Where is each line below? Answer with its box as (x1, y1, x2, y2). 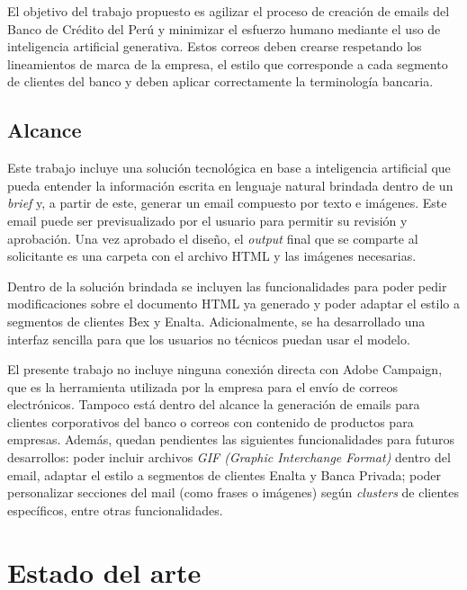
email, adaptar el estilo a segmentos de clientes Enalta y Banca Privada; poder (7, 465, 442, 484)
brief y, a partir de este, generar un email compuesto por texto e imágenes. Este (7, 193, 447, 212)
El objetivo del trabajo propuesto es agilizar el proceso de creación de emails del (7, 2, 450, 20)
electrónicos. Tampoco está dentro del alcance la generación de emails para (7, 395, 420, 414)
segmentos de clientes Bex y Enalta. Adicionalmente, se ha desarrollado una (7, 311, 426, 330)
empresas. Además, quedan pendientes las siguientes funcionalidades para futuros (7, 430, 455, 449)
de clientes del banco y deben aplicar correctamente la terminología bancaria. (7, 72, 434, 91)
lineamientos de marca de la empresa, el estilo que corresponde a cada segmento (7, 54, 448, 73)
